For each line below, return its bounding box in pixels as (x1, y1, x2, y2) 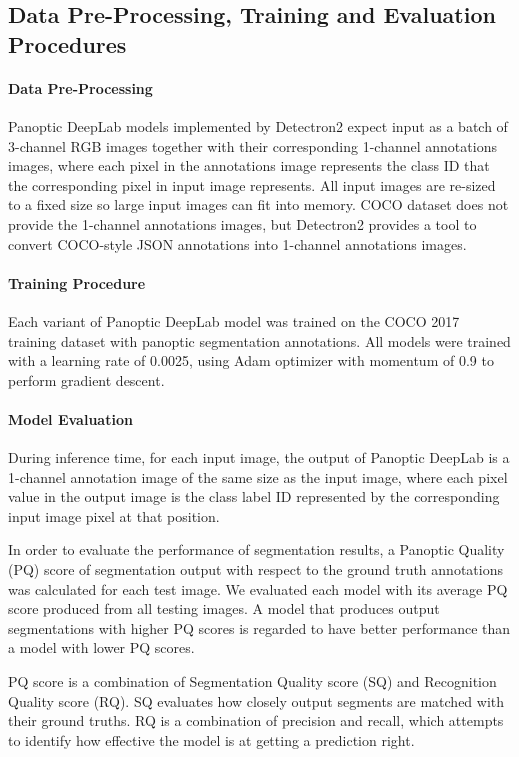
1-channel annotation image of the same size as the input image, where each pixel (8, 466, 508, 487)
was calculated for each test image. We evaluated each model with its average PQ (8, 578, 508, 599)
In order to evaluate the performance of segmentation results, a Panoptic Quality (8, 539, 505, 560)
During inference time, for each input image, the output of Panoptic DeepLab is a (8, 447, 510, 468)
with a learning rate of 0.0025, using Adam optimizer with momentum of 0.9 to (8, 350, 494, 371)
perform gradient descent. (8, 369, 165, 390)
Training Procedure (8, 272, 146, 293)
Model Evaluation (8, 408, 133, 429)
